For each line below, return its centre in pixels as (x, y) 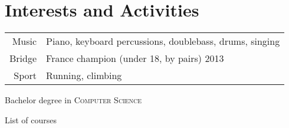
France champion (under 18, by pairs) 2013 (135, 58)
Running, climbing (84, 76)
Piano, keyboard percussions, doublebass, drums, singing (163, 41)
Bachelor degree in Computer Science (73, 100)
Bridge (23, 58)
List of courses (31, 119)
